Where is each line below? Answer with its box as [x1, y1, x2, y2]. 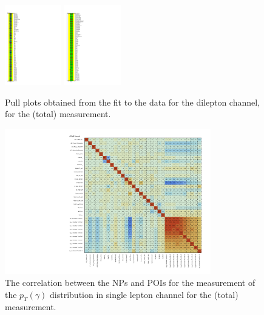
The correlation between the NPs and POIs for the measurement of [5, 276, 256, 289]
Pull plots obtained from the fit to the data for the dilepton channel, [5, 95, 260, 108]
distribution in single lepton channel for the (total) [50, 288, 239, 300]
